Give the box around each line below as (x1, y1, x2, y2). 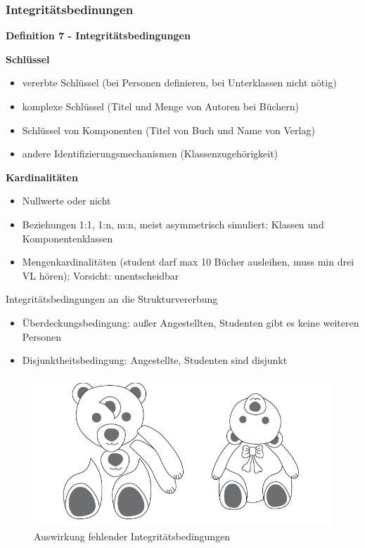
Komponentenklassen (22, 230, 113, 245)
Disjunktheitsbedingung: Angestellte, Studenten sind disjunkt (22, 353, 288, 367)
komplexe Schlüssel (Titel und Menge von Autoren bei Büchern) (22, 99, 299, 113)
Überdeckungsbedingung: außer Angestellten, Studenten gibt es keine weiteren (22, 315, 359, 330)
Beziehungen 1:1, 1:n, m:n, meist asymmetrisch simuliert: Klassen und (22, 216, 324, 231)
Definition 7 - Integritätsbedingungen (6, 28, 191, 43)
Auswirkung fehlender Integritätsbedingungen (34, 529, 231, 544)
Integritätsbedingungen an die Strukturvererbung (6, 292, 218, 306)
